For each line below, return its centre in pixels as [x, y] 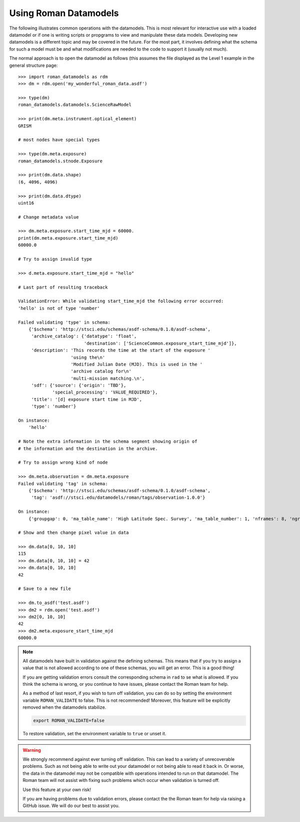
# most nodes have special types [59, 140]
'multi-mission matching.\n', [108, 378]
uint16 [26, 203]
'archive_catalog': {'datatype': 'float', [84, 336]
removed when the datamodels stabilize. [64, 707]
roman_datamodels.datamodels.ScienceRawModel [75, 105]
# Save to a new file [44, 589]
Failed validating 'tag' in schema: [63, 483]
